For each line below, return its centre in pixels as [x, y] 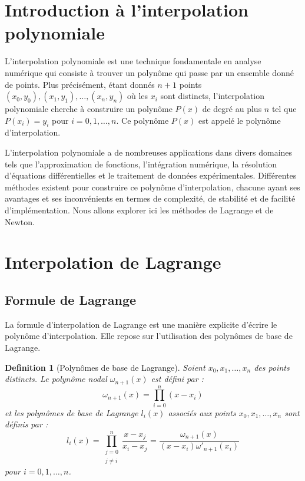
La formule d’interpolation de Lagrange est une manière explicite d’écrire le [141, 324]
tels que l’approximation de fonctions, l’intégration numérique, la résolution [141, 164]
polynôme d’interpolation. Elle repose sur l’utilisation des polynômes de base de [149, 336]
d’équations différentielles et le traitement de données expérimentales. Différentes [151, 175]
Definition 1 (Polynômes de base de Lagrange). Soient [105, 367]
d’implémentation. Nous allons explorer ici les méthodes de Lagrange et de [139, 210]
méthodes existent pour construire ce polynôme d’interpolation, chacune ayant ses [152, 187]
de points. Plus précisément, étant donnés [80, 84]
